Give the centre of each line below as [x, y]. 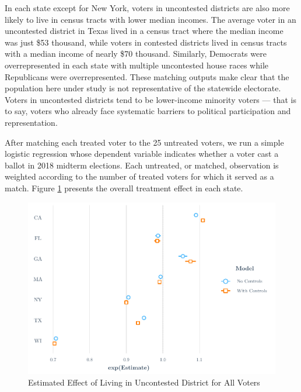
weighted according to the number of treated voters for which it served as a [139, 176]
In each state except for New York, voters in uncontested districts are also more [147, 8]
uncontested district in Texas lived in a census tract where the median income [144, 31]
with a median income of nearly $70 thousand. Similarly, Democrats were [136, 54]
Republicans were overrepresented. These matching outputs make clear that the [147, 76]
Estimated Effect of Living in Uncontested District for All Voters [144, 382]
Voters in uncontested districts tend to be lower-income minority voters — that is [150, 99]
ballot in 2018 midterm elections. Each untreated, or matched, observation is [142, 165]
